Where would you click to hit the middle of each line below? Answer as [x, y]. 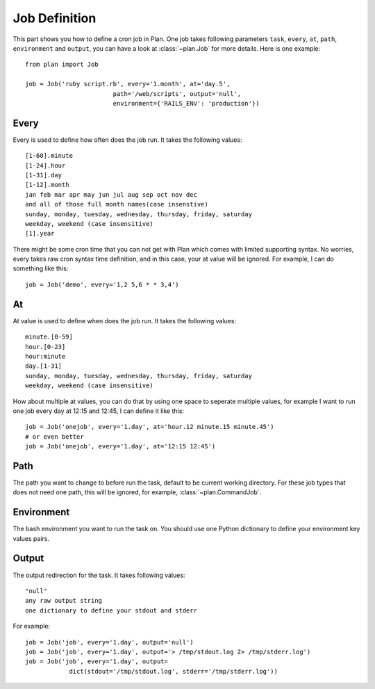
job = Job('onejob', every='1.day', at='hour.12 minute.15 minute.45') [150, 427]
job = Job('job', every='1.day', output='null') [109, 642]
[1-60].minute [49, 156]
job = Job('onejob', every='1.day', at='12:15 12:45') [120, 446]
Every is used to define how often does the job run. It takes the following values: [127, 140]
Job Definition [55, 18]
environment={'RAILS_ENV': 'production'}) [186, 103]
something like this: [41, 268]
